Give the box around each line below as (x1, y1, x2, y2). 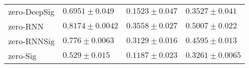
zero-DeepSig (8, 6, 55, 17)
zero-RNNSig (8, 35, 55, 47)
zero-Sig (8, 50, 37, 61)
